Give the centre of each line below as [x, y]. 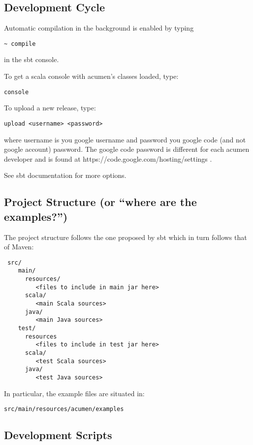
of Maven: [19, 247]
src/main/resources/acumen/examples [64, 409]
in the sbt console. [32, 59]
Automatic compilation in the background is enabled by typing [99, 28]
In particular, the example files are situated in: [74, 393]
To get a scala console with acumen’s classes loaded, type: [91, 76]
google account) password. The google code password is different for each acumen [127, 149]
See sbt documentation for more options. [65, 175]
